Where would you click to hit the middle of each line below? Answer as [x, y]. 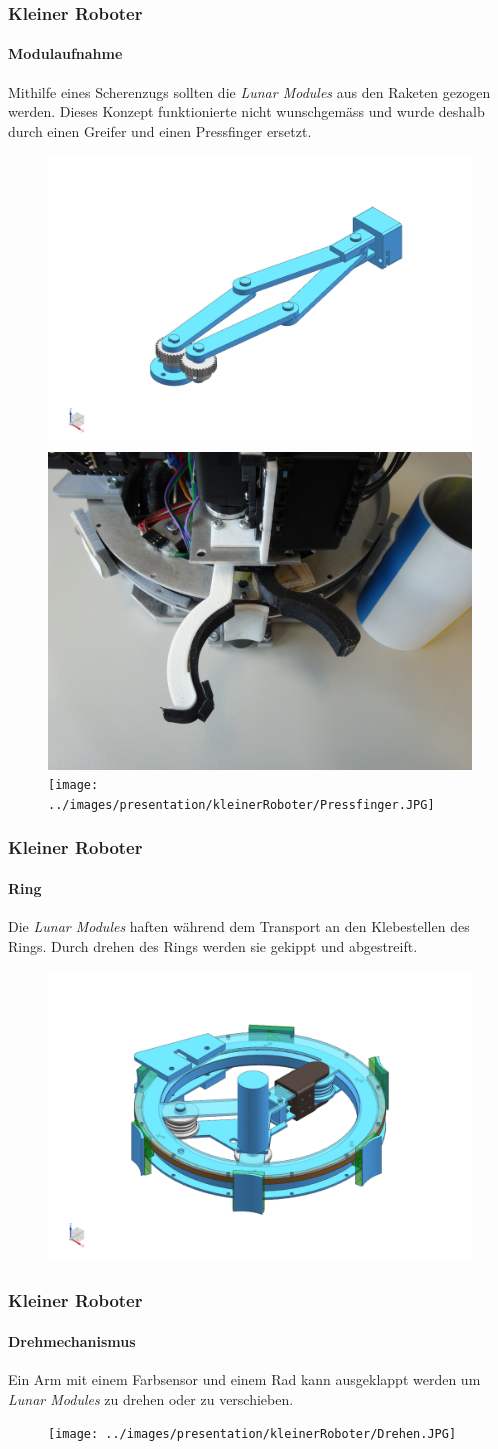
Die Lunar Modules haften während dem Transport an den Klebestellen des [239, 926]
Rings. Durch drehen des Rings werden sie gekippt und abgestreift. [213, 945]
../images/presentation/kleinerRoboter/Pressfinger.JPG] [241, 804]
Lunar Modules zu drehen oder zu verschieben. [151, 1398]
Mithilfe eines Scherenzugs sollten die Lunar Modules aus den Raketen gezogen [249, 91]
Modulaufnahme [65, 53]
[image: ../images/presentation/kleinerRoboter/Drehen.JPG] [252, 1434]
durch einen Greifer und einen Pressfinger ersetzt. [160, 130]
